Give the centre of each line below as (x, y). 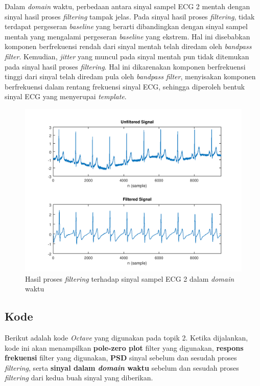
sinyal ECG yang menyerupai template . (66, 96)
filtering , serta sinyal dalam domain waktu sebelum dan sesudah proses (122, 367)
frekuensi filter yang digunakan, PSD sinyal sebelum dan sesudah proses (121, 358)
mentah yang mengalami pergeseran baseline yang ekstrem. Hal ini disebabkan (127, 36)
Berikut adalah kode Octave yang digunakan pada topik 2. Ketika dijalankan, (126, 337)
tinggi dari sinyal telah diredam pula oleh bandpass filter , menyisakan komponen (130, 76)
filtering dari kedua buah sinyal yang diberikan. (79, 378)
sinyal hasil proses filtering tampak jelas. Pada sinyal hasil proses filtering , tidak (130, 16)
